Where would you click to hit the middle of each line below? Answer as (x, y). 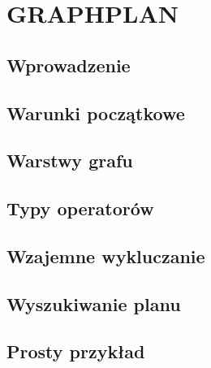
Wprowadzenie (69, 65)
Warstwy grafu (70, 160)
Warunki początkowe (96, 113)
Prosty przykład (76, 351)
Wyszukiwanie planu (94, 303)
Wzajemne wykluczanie (106, 255)
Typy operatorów (80, 208)
